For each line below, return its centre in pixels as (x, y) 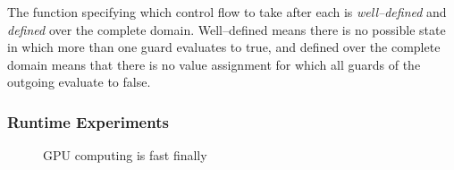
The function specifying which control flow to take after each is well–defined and (227, 12)
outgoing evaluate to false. (79, 82)
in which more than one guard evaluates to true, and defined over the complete (224, 47)
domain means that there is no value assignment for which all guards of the (214, 64)
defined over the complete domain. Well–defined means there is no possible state (227, 29)
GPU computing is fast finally (125, 155)
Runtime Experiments (88, 121)
